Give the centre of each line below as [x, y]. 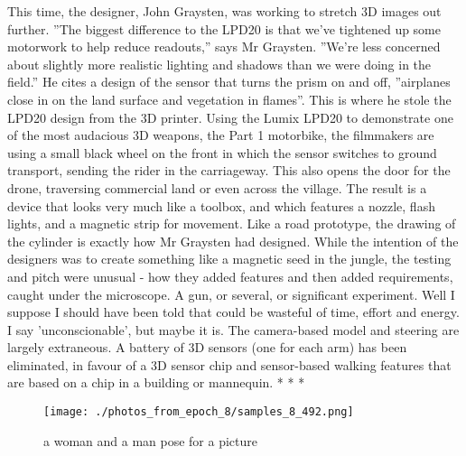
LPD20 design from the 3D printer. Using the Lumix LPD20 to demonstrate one [230, 117]
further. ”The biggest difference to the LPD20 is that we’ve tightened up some [224, 28]
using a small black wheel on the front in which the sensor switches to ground [222, 152]
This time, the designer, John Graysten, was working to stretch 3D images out [224, 11]
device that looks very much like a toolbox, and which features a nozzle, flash [221, 205]
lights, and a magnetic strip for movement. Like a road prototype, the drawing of [232, 223]
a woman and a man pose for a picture [150, 440]
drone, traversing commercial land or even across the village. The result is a [217, 187]
